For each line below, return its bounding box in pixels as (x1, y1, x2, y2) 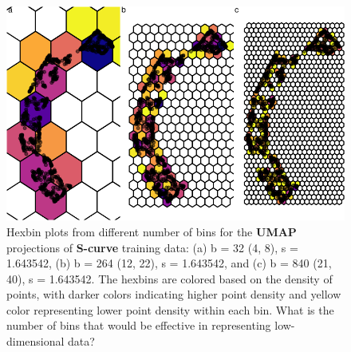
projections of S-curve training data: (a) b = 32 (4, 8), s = (6, 239, 298, 255)
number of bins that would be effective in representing (6, 317, 271, 334)
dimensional (6, 333, 65, 350)
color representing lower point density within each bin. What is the (6, 301, 334, 318)
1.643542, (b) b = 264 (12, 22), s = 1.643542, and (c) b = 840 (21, (6, 255, 332, 271)
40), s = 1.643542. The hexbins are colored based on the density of (6, 270, 333, 287)
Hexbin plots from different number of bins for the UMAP (6, 223, 297, 239)
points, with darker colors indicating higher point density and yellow (6, 286, 341, 303)
